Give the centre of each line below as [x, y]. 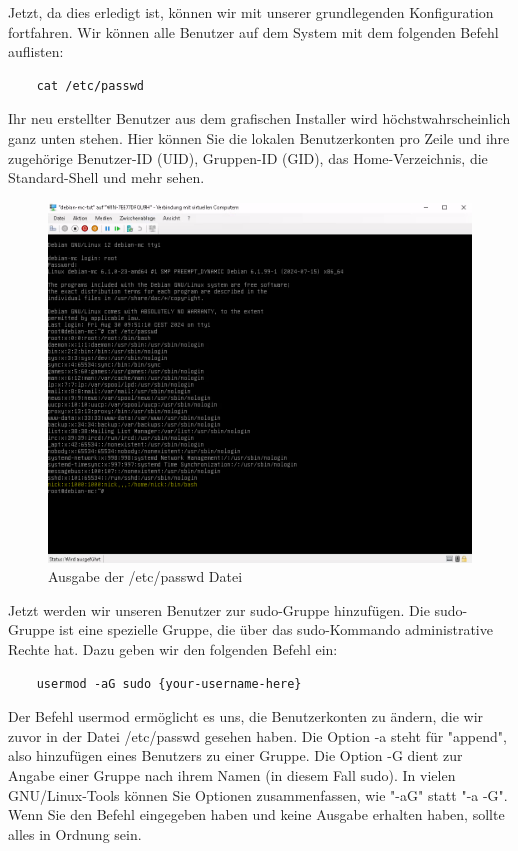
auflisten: [36, 51]
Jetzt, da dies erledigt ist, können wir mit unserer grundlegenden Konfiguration [251, 12]
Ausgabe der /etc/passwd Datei [145, 576]
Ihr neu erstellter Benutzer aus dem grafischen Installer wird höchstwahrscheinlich [259, 118]
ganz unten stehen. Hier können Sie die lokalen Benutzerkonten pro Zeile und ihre [259, 137]
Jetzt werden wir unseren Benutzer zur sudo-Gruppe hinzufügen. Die [219, 609]
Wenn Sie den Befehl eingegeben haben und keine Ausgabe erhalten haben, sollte [256, 814]
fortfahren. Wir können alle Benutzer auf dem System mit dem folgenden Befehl [253, 31]
